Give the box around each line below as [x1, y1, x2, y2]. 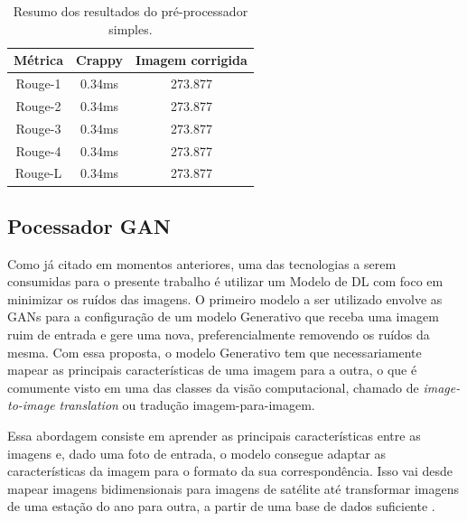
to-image [7, 395, 55, 414]
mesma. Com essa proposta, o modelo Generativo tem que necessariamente [7, 342, 422, 361]
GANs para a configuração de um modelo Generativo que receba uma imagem [7, 307, 439, 326]
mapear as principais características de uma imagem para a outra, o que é [7, 360, 417, 379]
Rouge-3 [15, 118, 61, 137]
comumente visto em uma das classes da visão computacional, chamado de [7, 377, 419, 396]
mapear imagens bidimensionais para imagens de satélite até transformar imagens [7, 479, 460, 498]
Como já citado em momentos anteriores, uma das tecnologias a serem [7, 254, 397, 273]
